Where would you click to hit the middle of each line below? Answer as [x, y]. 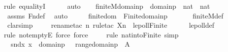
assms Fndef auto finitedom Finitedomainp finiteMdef [115, 15]
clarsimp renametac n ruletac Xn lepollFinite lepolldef [111, 25]
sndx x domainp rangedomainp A [70, 44]
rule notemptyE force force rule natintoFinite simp [91, 34]
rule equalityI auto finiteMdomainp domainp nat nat [107, 6]
